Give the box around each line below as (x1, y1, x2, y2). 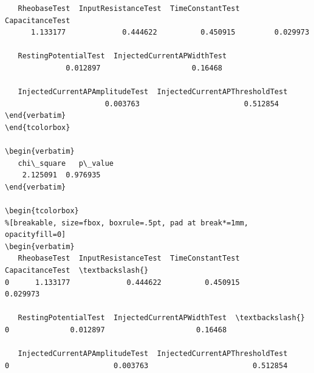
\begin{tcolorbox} (5, 207, 79, 216)
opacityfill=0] (5, 230, 66, 239)
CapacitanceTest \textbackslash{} (5, 266, 149, 275)
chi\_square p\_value (18, 159, 114, 168)
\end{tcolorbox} (5, 123, 70, 132)
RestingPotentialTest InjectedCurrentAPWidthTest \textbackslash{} (18, 313, 305, 323)
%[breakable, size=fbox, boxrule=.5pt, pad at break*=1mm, (5, 218, 248, 227)
